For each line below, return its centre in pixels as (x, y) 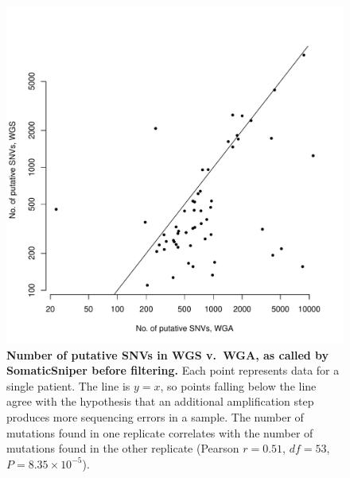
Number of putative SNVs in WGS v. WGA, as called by (168, 354)
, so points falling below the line (238, 385)
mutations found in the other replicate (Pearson (123, 448)
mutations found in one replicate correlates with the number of (160, 432)
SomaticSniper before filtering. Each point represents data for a (173, 370)
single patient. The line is (68, 385)
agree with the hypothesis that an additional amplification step (160, 401)
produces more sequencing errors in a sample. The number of (155, 416)
